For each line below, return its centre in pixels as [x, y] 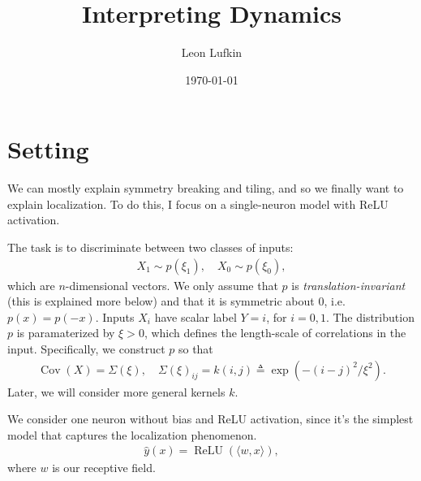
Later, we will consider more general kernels [116, 391]
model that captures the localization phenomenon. [132, 434]
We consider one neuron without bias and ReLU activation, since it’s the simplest [210, 419]
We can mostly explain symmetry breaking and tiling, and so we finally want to [206, 188]
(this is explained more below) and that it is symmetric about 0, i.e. [176, 301]
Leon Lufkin [212, 52]
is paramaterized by [66, 333]
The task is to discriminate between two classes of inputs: [150, 247]
